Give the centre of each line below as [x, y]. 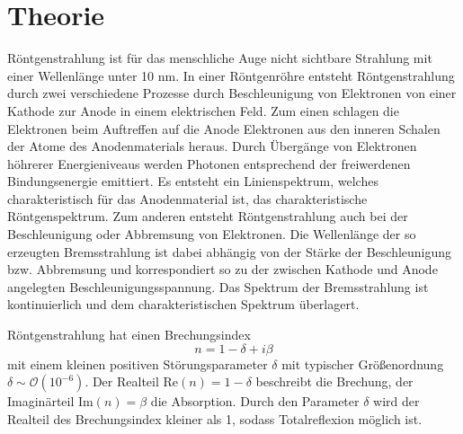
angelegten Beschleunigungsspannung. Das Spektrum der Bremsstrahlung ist [218, 286]
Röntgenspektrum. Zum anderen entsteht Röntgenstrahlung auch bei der [208, 216]
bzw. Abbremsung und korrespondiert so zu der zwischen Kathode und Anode [223, 269]
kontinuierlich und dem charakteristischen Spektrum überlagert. [183, 304]
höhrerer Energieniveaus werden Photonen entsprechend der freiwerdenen [209, 163]
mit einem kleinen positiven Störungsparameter [138, 363]
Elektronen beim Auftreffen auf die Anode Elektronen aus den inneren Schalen [224, 128]
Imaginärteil [41, 401]
